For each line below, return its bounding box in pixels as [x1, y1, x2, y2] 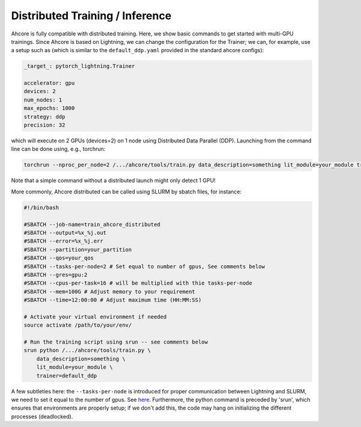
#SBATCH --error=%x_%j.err [23, 238, 103, 244]
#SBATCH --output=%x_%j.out [23, 229, 106, 236]
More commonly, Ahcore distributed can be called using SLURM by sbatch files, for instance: [11, 188, 242, 195]
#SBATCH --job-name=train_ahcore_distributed [23, 221, 161, 228]
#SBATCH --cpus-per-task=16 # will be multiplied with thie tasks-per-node [23, 280, 253, 286]
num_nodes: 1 [23, 96, 63, 103]
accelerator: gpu [23, 80, 75, 86]
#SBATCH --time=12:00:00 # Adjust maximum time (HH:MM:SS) [23, 297, 202, 303]
